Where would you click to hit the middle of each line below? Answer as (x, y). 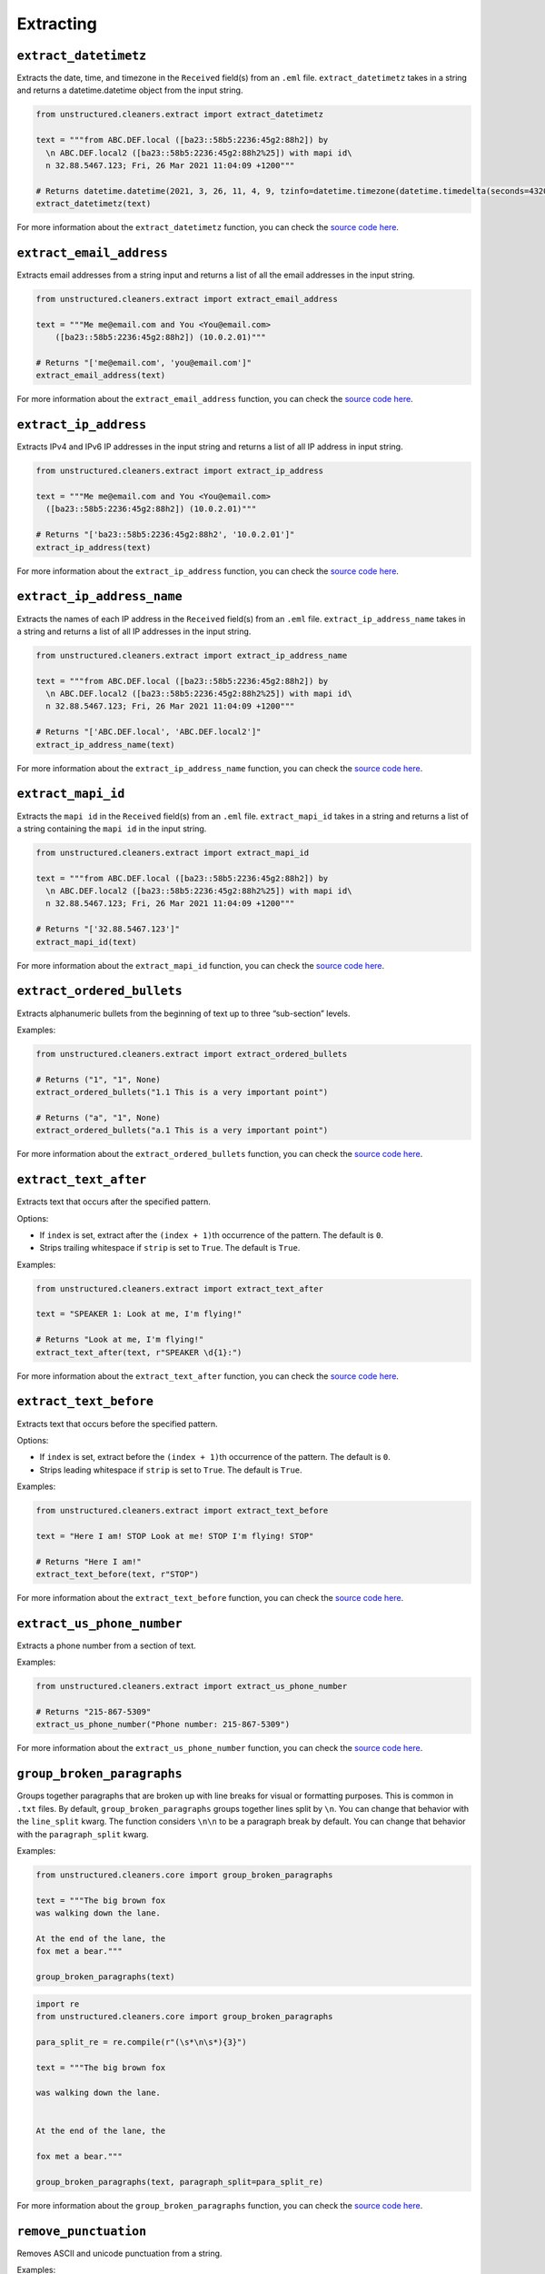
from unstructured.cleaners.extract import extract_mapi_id (173, 852)
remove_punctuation (82, 2231)
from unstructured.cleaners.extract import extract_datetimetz (180, 115)
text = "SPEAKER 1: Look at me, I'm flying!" (139, 1314)
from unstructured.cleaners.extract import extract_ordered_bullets (192, 1054)
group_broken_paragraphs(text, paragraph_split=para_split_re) (180, 2182)
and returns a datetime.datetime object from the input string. (130, 90)
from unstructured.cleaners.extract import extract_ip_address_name (192, 655)
